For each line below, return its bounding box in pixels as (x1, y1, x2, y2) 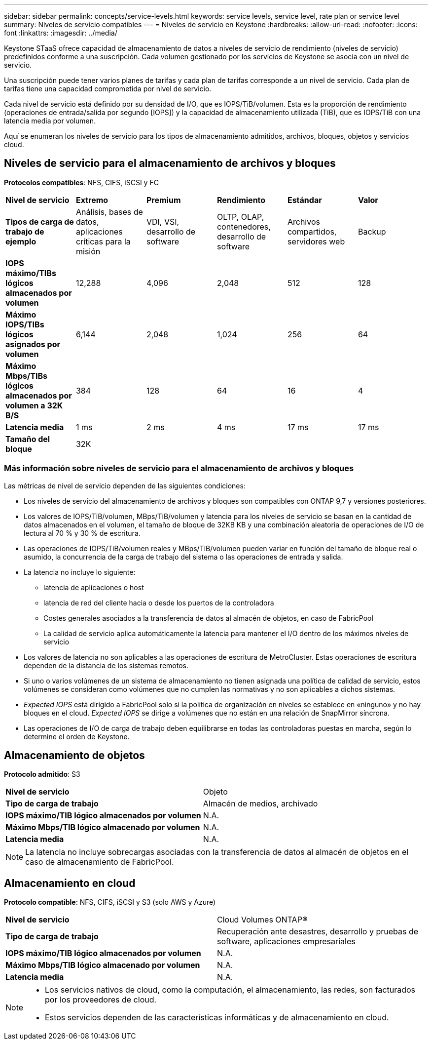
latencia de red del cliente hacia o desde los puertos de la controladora (43, 598, 274, 607)
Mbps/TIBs (5, 370, 47, 381)
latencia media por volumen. (4, 117, 96, 125)
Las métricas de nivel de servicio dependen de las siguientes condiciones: (4, 481, 246, 490)
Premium (146, 195, 181, 205)
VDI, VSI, (146, 216, 180, 227)
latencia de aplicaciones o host (43, 583, 144, 592)
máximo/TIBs (5, 268, 56, 278)
